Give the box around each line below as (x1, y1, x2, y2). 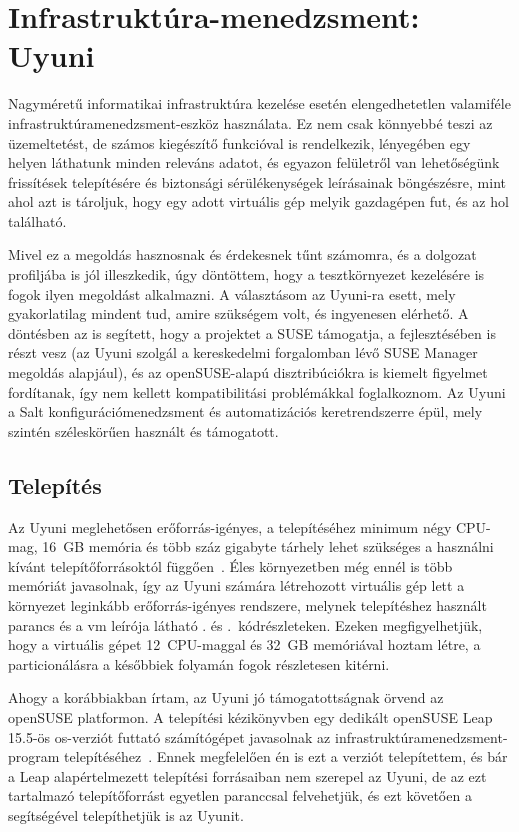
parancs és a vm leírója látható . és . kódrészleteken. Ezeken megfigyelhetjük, (8, 614, 483, 635)
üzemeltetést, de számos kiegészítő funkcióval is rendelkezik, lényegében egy (8, 132, 471, 153)
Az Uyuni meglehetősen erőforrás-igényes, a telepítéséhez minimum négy (8, 516, 452, 537)
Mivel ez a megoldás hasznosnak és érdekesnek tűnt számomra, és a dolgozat (8, 244, 477, 265)
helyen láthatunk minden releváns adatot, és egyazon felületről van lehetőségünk (8, 152, 500, 173)
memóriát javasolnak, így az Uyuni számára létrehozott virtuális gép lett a (8, 575, 465, 596)
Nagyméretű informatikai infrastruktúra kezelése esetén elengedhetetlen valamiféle (8, 93, 511, 114)
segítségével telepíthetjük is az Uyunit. (8, 804, 244, 825)
